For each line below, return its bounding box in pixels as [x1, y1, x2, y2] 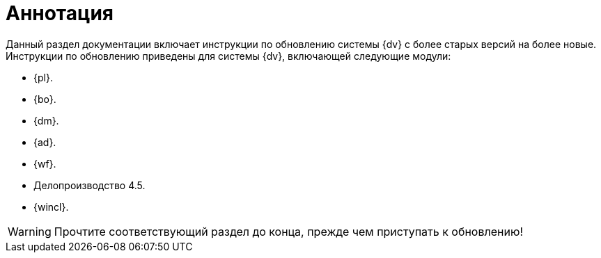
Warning [8, 224, 52, 239]
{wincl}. [33, 200, 69, 213]
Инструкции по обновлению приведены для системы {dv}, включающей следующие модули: [6, 49, 451, 62]
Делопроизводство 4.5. [33, 179, 146, 191]
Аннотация [6, 1, 114, 25]
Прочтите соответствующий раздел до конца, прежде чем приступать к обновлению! [54, 224, 523, 239]
